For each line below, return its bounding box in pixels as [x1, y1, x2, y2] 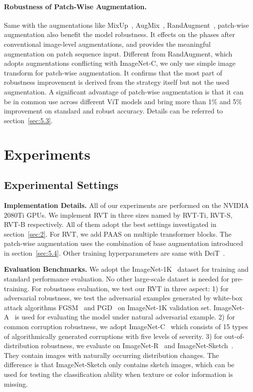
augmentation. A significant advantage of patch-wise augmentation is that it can [4, 86, 244, 96]
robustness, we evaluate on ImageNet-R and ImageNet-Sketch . [41, 340, 234, 351]
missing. [4, 378, 28, 389]
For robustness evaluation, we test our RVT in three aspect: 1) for [31, 283, 229, 293]
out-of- [224, 331, 245, 341]
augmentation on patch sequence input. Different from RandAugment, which [4, 48, 233, 58]
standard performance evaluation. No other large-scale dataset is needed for [4, 274, 229, 284]
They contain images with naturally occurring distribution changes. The [4, 350, 219, 360]
